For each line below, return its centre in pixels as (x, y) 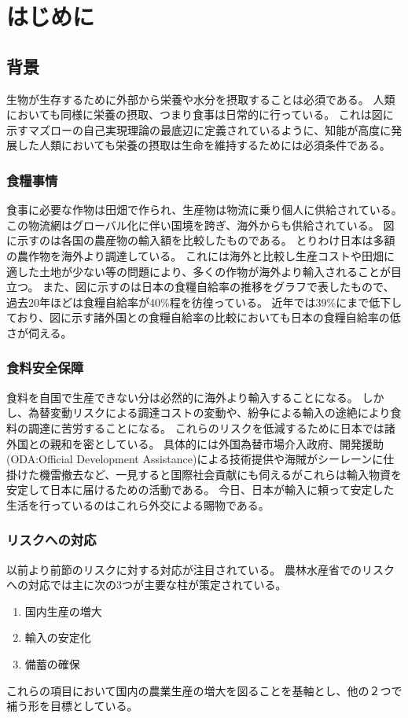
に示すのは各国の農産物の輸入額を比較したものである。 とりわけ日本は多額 (201, 240)
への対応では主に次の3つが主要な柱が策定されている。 (147, 585)
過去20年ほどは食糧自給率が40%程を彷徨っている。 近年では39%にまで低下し (204, 302)
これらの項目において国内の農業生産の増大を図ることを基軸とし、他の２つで (204, 690)
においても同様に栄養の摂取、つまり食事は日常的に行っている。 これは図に (200, 114)
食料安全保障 (45, 368)
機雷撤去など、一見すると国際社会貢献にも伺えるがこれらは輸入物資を (220, 474)
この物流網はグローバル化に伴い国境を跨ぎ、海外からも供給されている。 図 (200, 225)
